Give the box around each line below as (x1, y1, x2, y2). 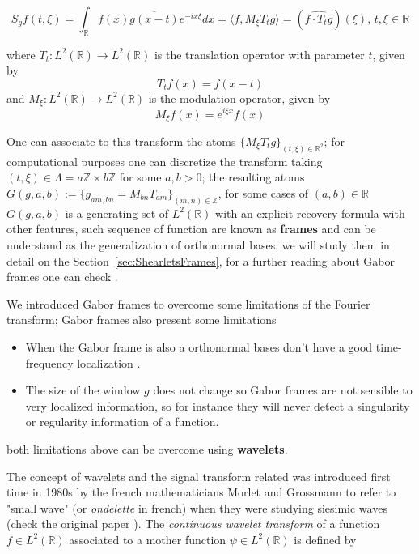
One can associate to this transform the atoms (6, 132, 236, 149)
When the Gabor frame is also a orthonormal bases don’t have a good (25, 339, 373, 356)
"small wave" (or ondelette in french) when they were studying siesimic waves (6, 499, 387, 516)
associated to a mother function (69, 531, 226, 548)
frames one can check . (6, 268, 118, 285)
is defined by (294, 531, 357, 548)
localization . (77, 354, 141, 371)
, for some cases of (218, 185, 309, 202)
